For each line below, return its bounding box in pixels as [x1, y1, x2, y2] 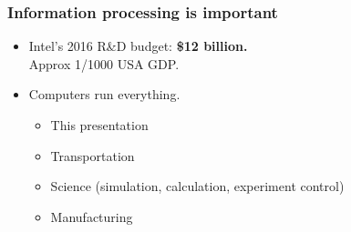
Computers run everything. [28, 85, 181, 104]
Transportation [50, 146, 135, 165]
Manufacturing [50, 207, 133, 226]
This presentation [50, 116, 149, 134]
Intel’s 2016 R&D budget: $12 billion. [28, 36, 248, 55]
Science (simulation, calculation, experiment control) [50, 177, 345, 196]
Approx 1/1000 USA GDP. [28, 54, 180, 73]
